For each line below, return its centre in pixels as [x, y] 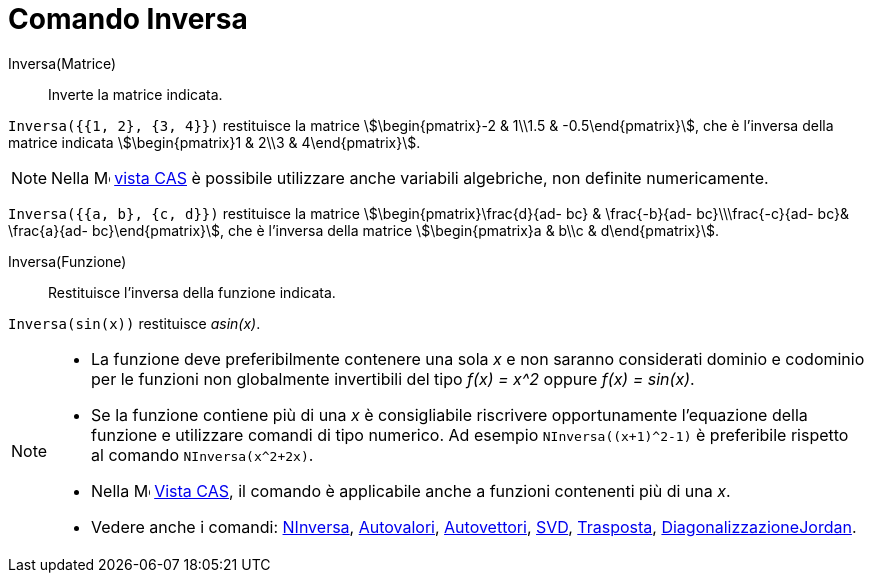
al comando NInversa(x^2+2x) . [202, 454]
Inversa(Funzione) [67, 261]
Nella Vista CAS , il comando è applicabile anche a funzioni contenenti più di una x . [411, 490]
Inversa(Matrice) [62, 63]
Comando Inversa [128, 19]
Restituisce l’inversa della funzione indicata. [192, 292]
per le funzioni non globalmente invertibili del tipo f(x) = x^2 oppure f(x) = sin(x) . [393, 378]
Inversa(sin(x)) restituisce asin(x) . [134, 323]
